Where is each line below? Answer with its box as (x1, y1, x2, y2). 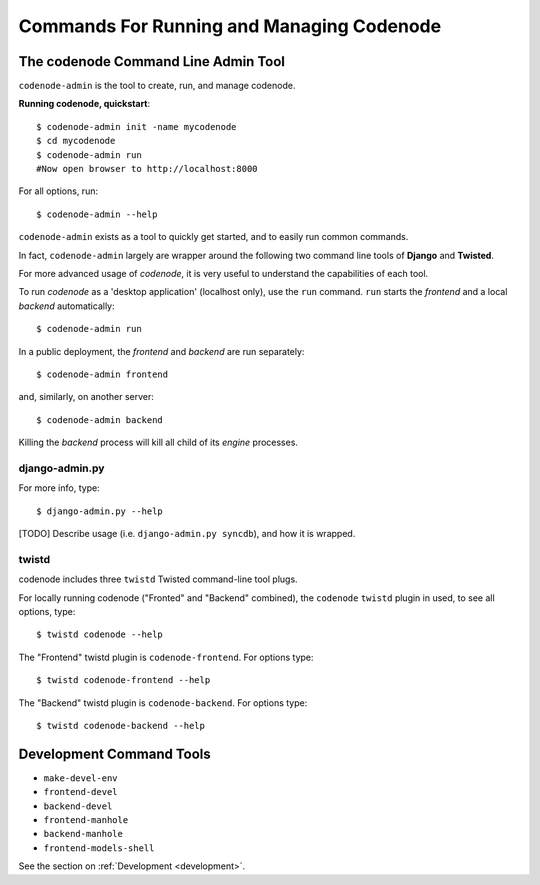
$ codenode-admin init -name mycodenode (36, 121, 237, 132)
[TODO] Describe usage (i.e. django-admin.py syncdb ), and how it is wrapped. (18, 528, 356, 540)
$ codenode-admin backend (36, 414, 164, 425)
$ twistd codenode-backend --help (36, 720, 205, 731)
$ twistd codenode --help (36, 629, 164, 640)
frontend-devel (43, 786, 119, 798)
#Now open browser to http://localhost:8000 (36, 163, 259, 175)
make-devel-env (43, 772, 119, 784)
